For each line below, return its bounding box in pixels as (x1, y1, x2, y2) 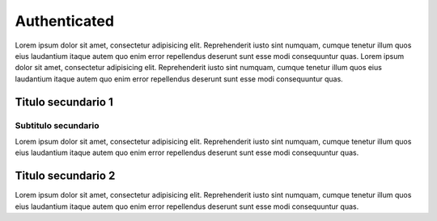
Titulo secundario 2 (15, 169, 116, 183)
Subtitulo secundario (15, 119, 100, 131)
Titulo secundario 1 (15, 95, 113, 109)
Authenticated (15, 12, 115, 30)
